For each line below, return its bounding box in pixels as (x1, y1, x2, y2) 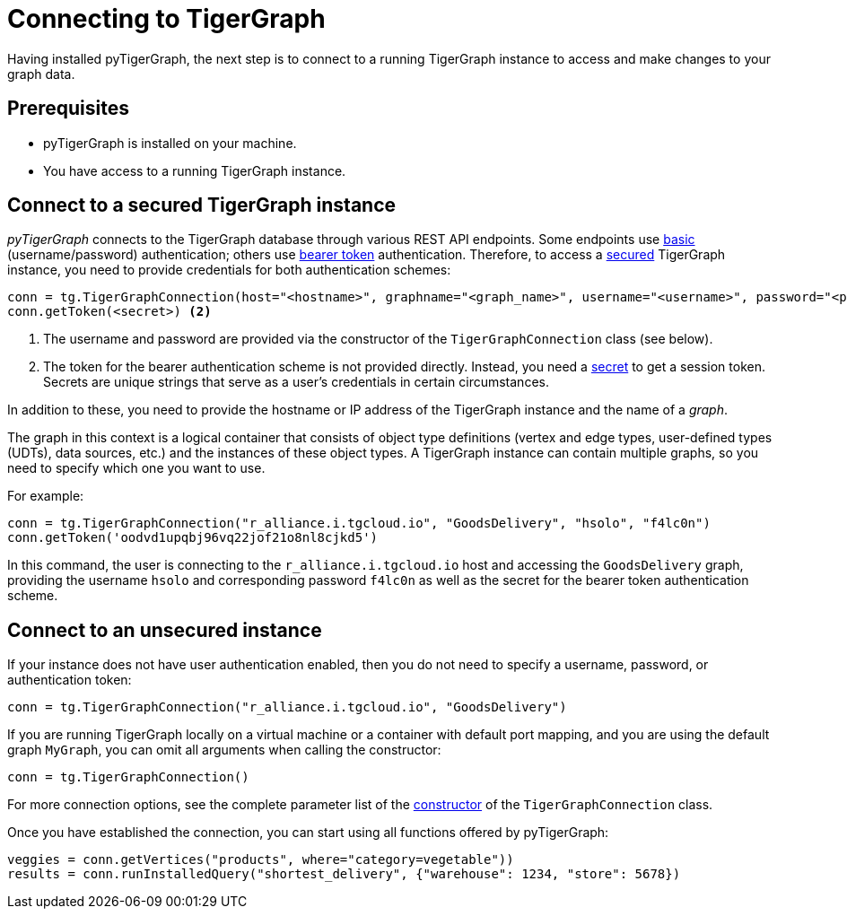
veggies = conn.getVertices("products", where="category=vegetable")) (7, 852, 514, 868)
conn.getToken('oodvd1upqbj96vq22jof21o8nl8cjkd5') (7, 530, 379, 545)
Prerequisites (7, 97, 129, 120)
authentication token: (7, 672, 132, 688)
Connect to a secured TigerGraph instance (7, 194, 397, 217)
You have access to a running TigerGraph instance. (43, 162, 346, 179)
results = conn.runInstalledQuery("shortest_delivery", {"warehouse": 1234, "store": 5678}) (7, 867, 681, 882)
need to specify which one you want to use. (7, 460, 266, 476)
